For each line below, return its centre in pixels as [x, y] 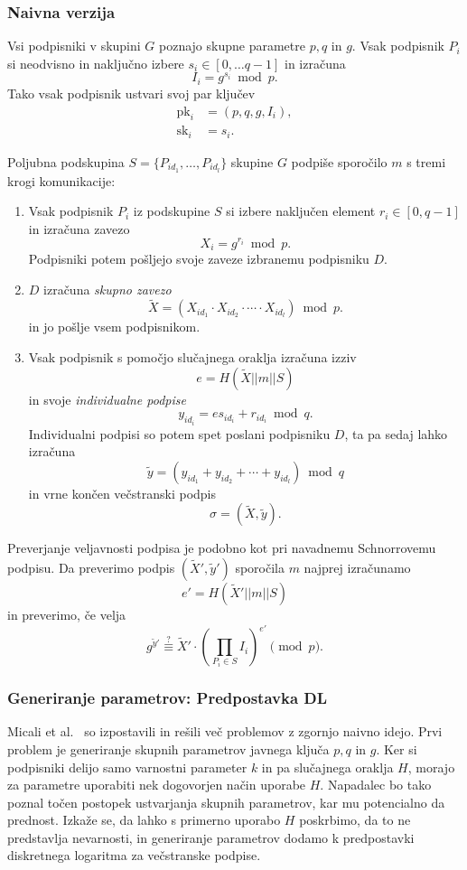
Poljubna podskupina [66, 161]
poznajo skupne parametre [232, 46]
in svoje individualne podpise [107, 399]
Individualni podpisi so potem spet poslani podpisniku [179, 433]
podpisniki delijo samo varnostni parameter [127, 767]
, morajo [431, 767]
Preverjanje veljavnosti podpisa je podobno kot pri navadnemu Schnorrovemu [222, 548]
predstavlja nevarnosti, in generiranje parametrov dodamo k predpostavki [211, 837]
